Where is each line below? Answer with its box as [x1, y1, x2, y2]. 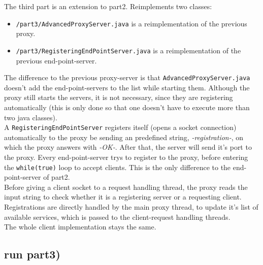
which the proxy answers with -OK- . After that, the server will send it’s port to [4, 142, 252, 152]
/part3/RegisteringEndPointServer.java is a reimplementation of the [16, 45, 241, 55]
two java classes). [4, 112, 57, 122]
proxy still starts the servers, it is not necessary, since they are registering [4, 92, 233, 103]
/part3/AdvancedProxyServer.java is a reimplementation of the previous [16, 18, 247, 28]
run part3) [4, 246, 60, 262]
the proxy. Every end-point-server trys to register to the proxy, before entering [4, 151, 248, 162]
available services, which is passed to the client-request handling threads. [4, 211, 231, 222]
